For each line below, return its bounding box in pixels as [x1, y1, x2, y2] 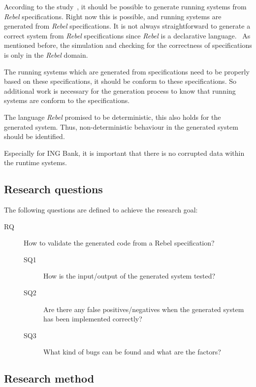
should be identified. [4, 131, 65, 141]
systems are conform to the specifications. [4, 95, 130, 106]
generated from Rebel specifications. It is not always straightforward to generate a [4, 21, 251, 31]
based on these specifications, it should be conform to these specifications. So [4, 76, 236, 86]
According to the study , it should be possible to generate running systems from [4, 1, 247, 11]
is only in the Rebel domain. [4, 49, 88, 60]
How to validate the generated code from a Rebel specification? [24, 238, 215, 248]
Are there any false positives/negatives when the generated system [43, 304, 244, 314]
